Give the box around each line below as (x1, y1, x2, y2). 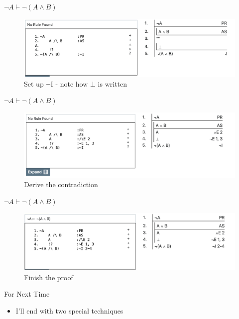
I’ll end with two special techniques (15, 305, 123, 316)
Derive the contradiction (24, 179, 98, 190)
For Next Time (4, 289, 50, 299)
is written (98, 78, 127, 89)
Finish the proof (24, 272, 73, 282)
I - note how (50, 78, 88, 89)
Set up (24, 78, 44, 89)
